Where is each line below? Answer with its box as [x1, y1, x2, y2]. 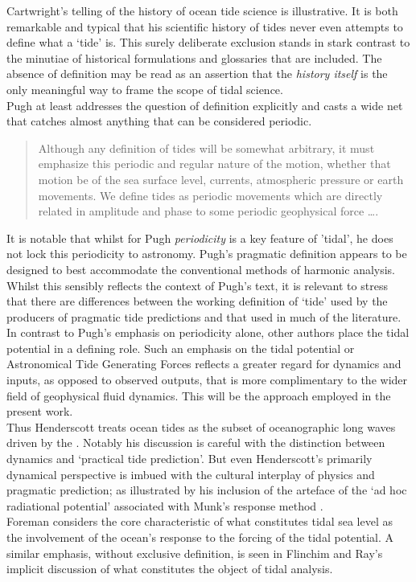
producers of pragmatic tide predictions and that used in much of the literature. [6, 308, 402, 325]
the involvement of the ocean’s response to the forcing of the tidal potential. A [6, 529, 393, 545]
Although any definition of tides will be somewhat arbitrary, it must [38, 139, 375, 156]
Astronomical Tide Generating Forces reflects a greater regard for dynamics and [6, 355, 402, 372]
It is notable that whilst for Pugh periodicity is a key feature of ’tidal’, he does [6, 229, 393, 246]
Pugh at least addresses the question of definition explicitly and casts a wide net [6, 96, 403, 113]
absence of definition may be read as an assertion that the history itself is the [6, 65, 388, 82]
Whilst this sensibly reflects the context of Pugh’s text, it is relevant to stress [6, 277, 388, 293]
